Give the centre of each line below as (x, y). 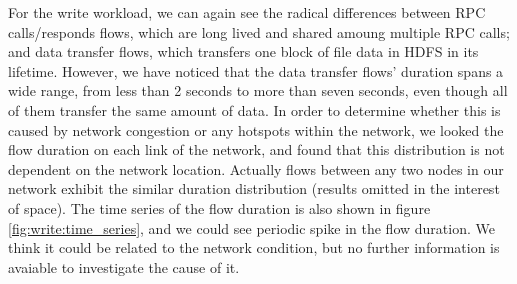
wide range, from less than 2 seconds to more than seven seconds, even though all (258, 90)
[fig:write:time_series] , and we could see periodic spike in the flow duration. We (251, 227)
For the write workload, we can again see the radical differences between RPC (247, 12)
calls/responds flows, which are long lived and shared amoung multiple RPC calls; (259, 31)
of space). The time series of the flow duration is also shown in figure (219, 207)
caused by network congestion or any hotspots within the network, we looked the (256, 129)
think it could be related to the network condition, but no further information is (254, 247)
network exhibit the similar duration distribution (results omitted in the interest (254, 188)
